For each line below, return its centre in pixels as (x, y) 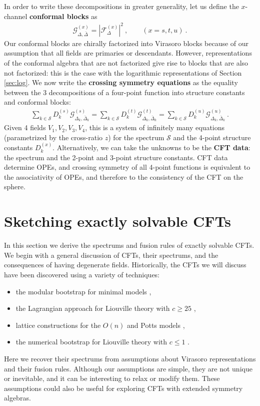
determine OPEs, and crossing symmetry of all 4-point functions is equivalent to (127, 167)
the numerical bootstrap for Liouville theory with (91, 342)
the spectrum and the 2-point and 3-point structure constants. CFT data (116, 157)
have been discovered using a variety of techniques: (82, 274)
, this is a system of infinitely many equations (155, 127)
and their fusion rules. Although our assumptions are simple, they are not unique (128, 368)
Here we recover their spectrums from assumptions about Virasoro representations (130, 358)
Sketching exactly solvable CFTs (117, 221)
